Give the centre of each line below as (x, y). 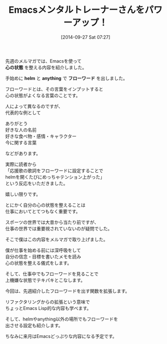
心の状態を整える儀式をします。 (39, 263)
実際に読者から (21, 164)
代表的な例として (23, 113)
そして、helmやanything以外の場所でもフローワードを (62, 319)
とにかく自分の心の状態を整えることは (45, 205)
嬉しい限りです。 (23, 194)
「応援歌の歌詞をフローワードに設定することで (54, 170)
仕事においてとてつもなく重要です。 (43, 211)
